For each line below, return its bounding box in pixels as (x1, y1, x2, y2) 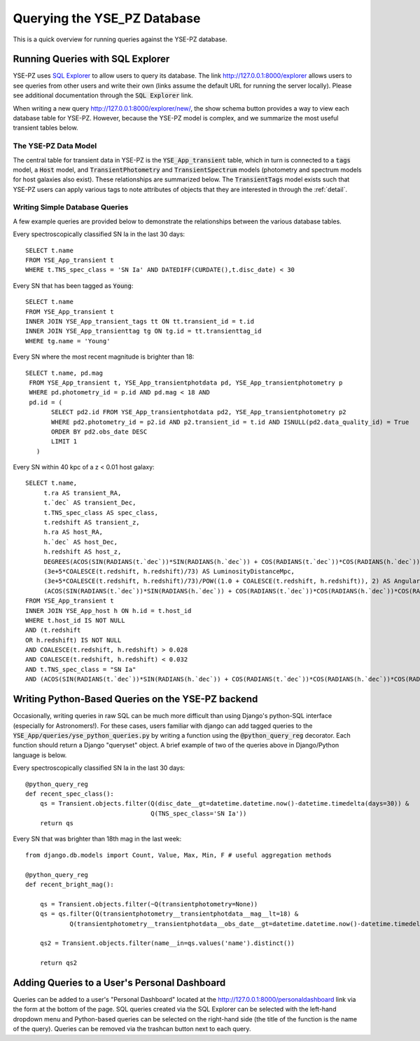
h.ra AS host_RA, (43, 528, 104, 536)
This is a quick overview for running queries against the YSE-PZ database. (13, 35, 227, 43)
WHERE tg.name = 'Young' (25, 337, 111, 345)
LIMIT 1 (51, 438, 78, 446)
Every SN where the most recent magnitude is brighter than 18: (13, 352, 195, 361)
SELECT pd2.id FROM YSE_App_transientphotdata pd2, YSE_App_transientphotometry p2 (51, 408, 346, 416)
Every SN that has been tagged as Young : (13, 281, 134, 290)
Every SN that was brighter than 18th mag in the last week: (13, 834, 182, 843)
